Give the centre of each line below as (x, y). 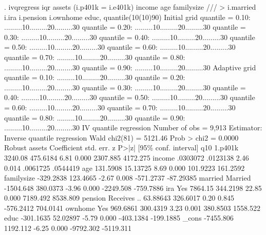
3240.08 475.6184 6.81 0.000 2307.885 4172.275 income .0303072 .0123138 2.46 (127, 157)
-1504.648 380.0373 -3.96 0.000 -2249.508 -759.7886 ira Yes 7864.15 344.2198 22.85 (133, 188)
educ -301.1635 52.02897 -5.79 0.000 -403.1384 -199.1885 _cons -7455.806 (119, 218)
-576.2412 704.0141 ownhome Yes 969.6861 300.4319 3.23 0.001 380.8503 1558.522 (132, 208)
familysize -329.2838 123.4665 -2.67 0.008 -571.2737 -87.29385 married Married (128, 178)
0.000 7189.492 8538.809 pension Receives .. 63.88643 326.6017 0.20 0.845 (119, 198)
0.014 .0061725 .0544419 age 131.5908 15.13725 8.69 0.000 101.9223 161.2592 (125, 168)
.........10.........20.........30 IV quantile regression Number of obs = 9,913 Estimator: (133, 128)
